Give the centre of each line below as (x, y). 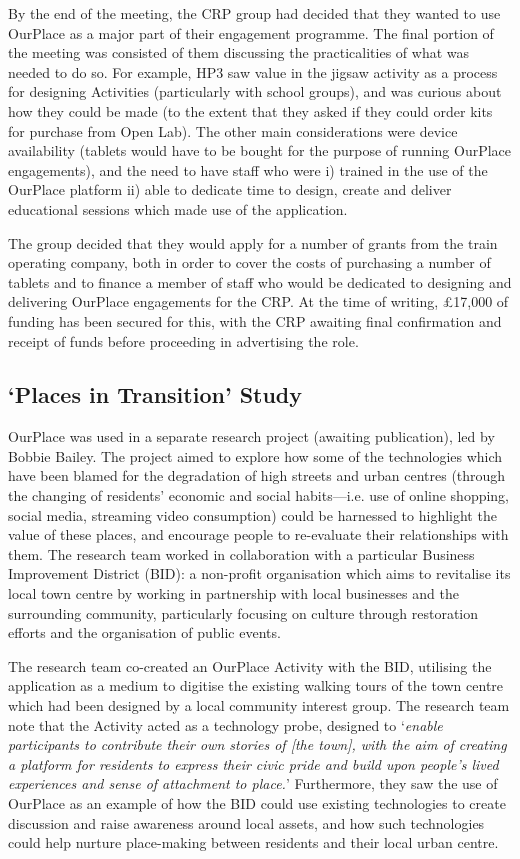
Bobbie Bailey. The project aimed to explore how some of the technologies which (255, 455)
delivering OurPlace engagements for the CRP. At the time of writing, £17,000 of (258, 301)
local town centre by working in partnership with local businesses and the (233, 593)
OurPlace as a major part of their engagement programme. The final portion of (251, 32)
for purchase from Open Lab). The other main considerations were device (233, 130)
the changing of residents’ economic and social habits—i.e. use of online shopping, (259, 495)
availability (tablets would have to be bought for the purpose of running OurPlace (260, 150)
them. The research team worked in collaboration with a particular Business (241, 553)
